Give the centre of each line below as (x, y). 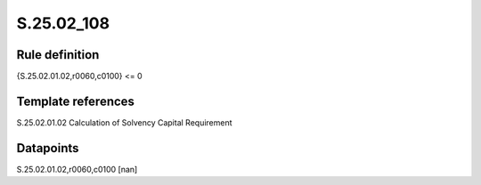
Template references (76, 101)
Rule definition (58, 55)
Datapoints (48, 148)
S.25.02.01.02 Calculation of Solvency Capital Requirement (124, 122)
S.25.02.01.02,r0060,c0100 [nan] (77, 169)
